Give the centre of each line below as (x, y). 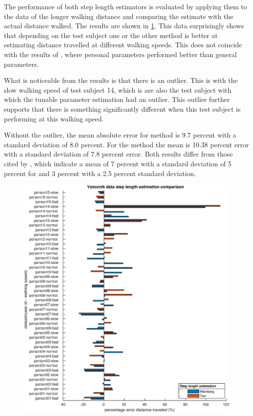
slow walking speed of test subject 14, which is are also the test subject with (118, 89)
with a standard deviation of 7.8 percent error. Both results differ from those (118, 154)
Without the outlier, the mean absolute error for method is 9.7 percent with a (120, 135)
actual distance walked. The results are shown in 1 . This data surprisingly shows (124, 26)
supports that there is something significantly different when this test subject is (122, 109)
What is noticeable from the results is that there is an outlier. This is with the (121, 80)
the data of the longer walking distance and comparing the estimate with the (119, 16)
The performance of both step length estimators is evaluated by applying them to (126, 6)
